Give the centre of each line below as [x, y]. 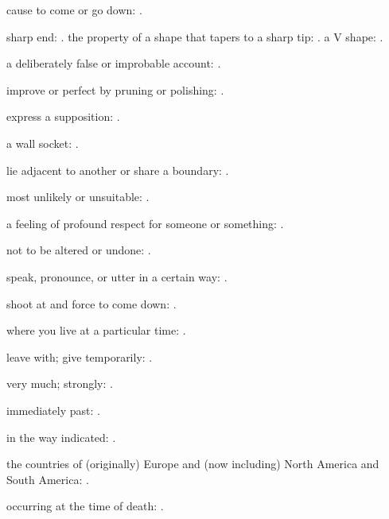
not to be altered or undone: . [79, 250]
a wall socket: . [43, 143]
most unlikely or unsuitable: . [78, 197]
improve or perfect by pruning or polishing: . [115, 89]
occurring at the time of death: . [85, 506]
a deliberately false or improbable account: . [114, 63]
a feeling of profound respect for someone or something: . [145, 223]
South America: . [48, 479]
